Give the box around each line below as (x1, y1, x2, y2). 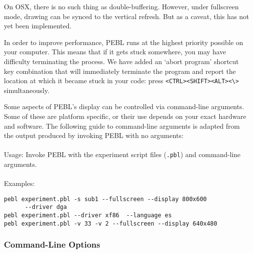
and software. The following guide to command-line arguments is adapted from (4, 120, 240, 131)
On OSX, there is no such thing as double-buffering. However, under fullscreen (4, 1, 239, 11)
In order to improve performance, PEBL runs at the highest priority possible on (4, 37, 243, 47)
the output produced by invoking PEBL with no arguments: (4, 130, 184, 140)
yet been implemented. (4, 21, 72, 31)
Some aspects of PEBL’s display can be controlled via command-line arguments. (4, 101, 244, 112)
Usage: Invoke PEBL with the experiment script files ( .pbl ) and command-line (4, 149, 241, 160)
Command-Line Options (4, 238, 100, 251)
